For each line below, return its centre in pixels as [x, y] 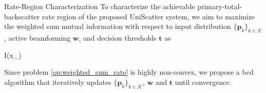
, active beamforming [37, 37]
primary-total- [220, 6]
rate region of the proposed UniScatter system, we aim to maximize [148, 16]
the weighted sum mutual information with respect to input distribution [118, 26]
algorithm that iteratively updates [58, 82]
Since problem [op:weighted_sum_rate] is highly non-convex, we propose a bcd [129, 72]
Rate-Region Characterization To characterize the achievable [100, 6]
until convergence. [203, 82]
